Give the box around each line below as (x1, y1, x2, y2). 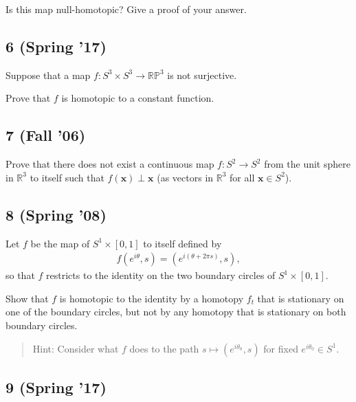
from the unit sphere (264, 157, 351, 171)
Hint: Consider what (32, 341, 119, 355)
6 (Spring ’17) (5, 35, 107, 56)
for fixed (263, 341, 298, 355)
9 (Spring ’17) (5, 376, 107, 397)
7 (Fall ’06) (5, 124, 86, 146)
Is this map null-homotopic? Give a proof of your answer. (5, 2, 247, 16)
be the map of (30, 236, 90, 250)
